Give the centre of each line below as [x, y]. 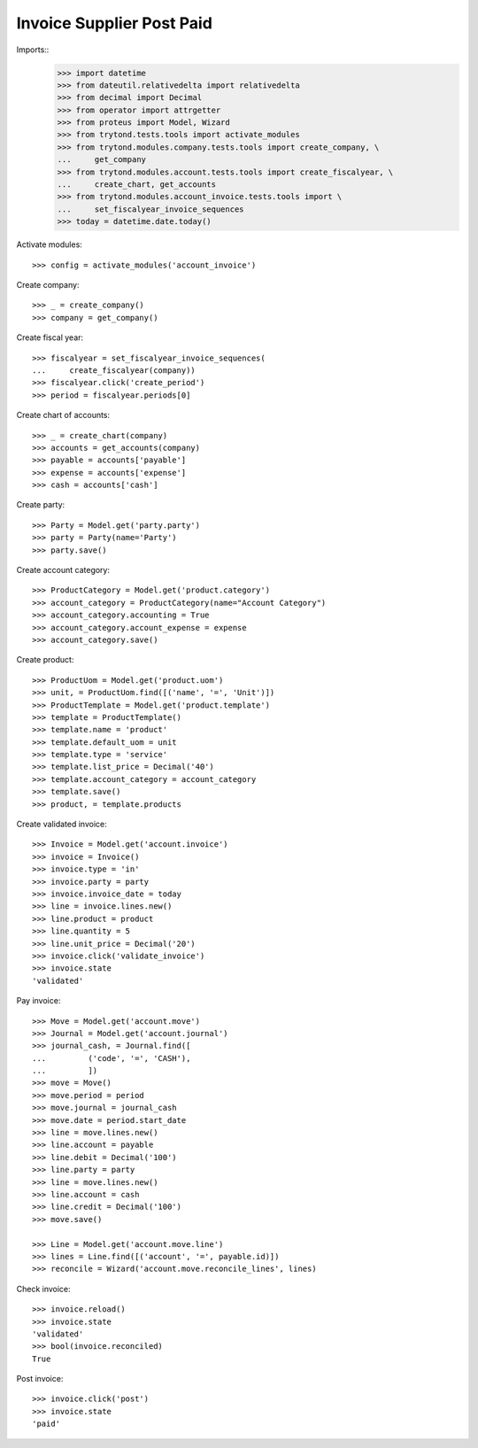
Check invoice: [43, 1289]
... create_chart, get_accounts [137, 185]
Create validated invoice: [62, 825]
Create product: [45, 660]
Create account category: [63, 570]
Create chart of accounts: [63, 415]
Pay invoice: [39, 1001]
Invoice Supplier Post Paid [114, 23]
